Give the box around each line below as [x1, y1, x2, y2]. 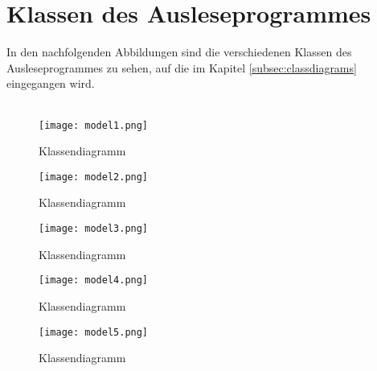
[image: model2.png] [39, 171, 149, 183]
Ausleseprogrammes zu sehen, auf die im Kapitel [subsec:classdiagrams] [6, 59, 357, 76]
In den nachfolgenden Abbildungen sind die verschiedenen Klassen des [6, 43, 352, 60]
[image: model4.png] [39, 274, 149, 286]
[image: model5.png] [39, 326, 149, 338]
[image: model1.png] [39, 119, 149, 131]
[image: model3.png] [39, 223, 149, 234]
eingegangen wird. [6, 75, 95, 92]
